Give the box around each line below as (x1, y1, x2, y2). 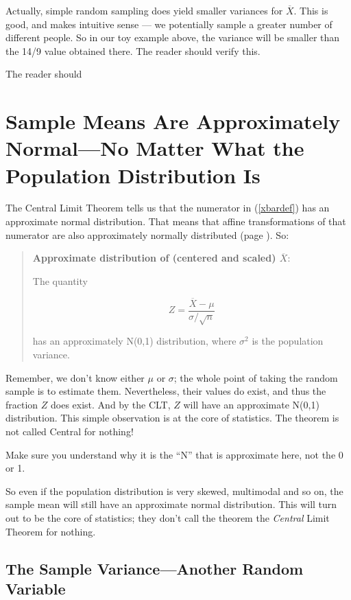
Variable (5, 577, 66, 599)
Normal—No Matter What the (5, 134, 304, 162)
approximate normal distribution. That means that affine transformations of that (5, 214, 346, 229)
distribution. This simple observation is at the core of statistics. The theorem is (5, 411, 339, 425)
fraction (5, 397, 38, 411)
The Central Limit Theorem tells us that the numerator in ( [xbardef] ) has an (5, 200, 330, 215)
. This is (293, 3, 328, 17)
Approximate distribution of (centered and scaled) (32, 251, 276, 265)
